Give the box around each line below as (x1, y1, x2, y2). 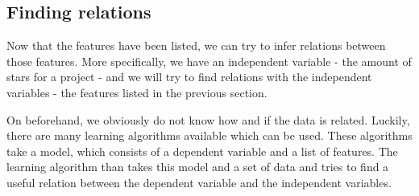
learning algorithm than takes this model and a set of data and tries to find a (6, 158, 389, 175)
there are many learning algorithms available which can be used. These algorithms (6, 127, 413, 144)
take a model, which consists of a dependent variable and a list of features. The (6, 142, 398, 159)
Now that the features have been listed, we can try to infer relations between (6, 37, 386, 54)
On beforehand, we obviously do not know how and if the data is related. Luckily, (6, 111, 410, 128)
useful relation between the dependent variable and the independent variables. (6, 174, 392, 190)
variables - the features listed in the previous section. (6, 84, 268, 100)
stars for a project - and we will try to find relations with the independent (6, 68, 372, 85)
